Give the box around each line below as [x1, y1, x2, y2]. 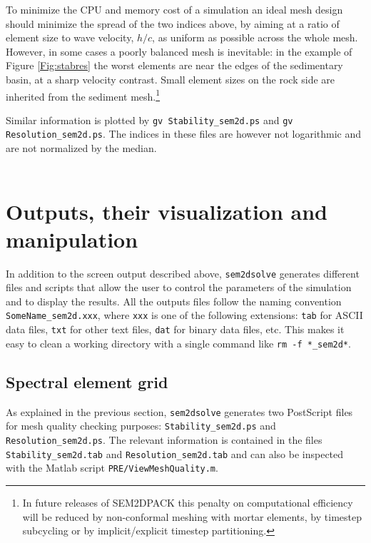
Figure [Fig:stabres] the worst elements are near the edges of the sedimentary [6, 58, 343, 73]
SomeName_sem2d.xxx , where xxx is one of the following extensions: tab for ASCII [6, 308, 363, 323]
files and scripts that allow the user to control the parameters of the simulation [6, 280, 352, 295]
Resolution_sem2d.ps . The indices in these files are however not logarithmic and [6, 126, 362, 141]
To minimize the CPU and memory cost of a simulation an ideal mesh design [6, 2, 343, 16]
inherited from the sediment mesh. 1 [6, 86, 161, 103]
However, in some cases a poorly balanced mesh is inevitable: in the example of [6, 44, 352, 59]
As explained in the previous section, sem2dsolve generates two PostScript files [6, 404, 353, 419]
